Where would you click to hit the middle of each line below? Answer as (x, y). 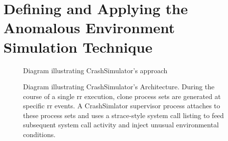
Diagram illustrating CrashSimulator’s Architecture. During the (119, 87)
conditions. (39, 134)
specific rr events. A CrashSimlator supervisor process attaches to (122, 106)
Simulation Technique (78, 47)
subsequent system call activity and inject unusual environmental (121, 125)
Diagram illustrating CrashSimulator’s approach (95, 70)
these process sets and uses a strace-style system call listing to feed (124, 115)
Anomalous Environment (89, 28)
